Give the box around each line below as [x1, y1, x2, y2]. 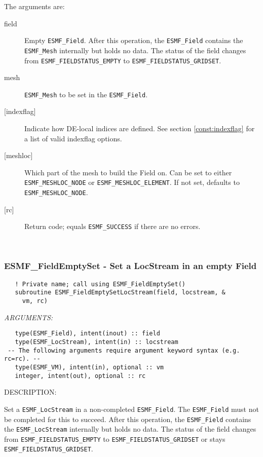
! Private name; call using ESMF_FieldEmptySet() [15, 280, 185, 288]
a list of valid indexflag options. [24, 133, 122, 143]
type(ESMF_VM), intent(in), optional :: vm [15, 363, 164, 371]
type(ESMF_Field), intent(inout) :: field [15, 330, 160, 337]
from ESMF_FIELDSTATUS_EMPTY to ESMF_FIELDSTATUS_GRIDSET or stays [4, 433, 226, 444]
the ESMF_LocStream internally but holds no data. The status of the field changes [4, 424, 256, 434]
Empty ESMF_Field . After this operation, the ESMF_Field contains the [24, 35, 243, 46]
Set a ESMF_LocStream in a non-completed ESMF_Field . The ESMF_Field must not [4, 403, 259, 414]
